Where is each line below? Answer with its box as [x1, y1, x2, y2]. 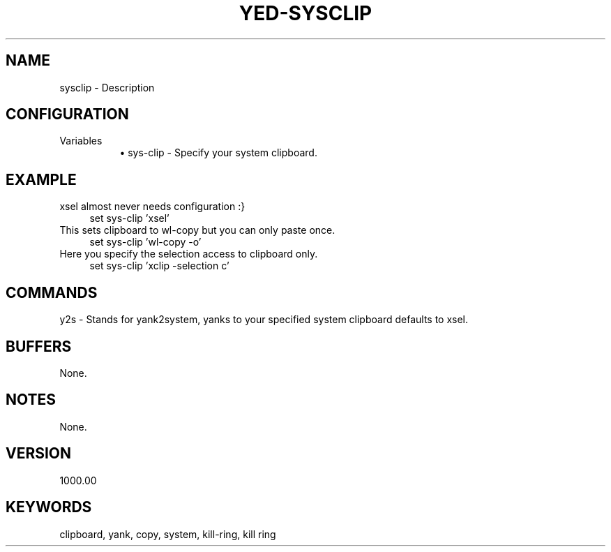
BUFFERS [6, 337, 72, 355]
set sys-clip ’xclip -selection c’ [89, 260, 229, 272]
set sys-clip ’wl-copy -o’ [89, 236, 202, 248]
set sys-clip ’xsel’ [89, 212, 169, 225]
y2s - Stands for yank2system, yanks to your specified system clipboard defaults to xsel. [59, 313, 469, 326]
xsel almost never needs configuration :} [59, 200, 246, 213]
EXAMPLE [6, 170, 77, 188]
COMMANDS [6, 283, 98, 301]
